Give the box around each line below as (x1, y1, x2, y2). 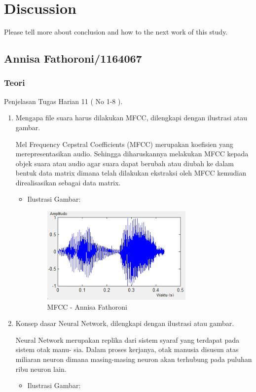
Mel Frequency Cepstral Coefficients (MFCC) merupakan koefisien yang (15, 139, 233, 149)
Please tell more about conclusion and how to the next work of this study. (4, 27, 228, 37)
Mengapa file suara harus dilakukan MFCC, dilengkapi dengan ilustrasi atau (15, 112, 248, 123)
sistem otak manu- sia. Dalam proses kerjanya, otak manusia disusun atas (15, 344, 239, 355)
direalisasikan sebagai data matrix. (15, 177, 121, 187)
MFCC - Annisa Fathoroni (47, 301, 127, 312)
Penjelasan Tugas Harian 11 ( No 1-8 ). (4, 96, 123, 106)
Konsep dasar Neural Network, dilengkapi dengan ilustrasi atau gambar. (15, 318, 234, 328)
